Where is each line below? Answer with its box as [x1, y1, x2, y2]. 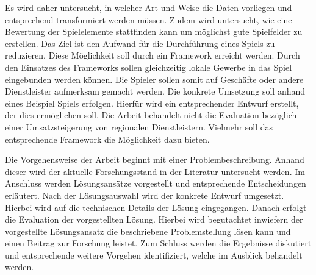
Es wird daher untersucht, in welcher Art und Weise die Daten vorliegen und [5, 1, 292, 13]
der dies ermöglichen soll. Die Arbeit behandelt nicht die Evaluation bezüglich [5, 109, 297, 121]
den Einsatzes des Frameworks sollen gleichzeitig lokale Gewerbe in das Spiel [5, 60, 292, 73]
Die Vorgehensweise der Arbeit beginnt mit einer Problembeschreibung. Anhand [5, 153, 304, 166]
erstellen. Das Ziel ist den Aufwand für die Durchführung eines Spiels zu [5, 37, 275, 49]
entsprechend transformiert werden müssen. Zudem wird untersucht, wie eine [5, 13, 292, 26]
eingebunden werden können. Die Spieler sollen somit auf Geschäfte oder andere [5, 73, 304, 85]
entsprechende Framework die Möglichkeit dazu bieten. [5, 132, 210, 145]
